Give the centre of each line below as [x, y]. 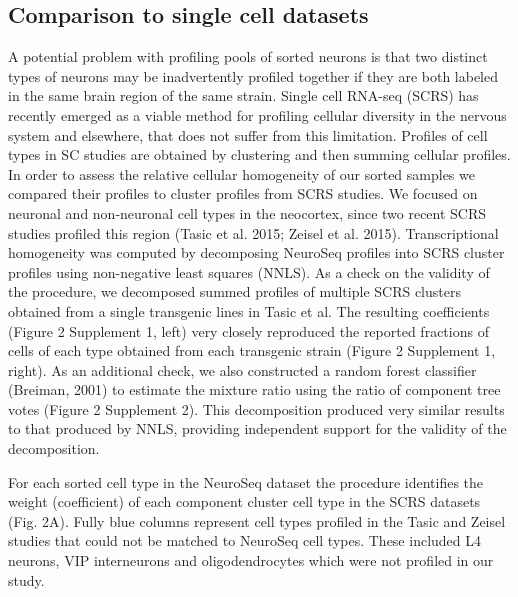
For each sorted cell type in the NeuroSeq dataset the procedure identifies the [246, 481]
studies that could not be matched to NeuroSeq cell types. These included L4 [245, 540]
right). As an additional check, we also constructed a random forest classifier [242, 369]
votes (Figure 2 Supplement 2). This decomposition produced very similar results [256, 408]
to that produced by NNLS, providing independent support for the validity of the [257, 428]
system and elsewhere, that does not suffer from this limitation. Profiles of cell [248, 134]
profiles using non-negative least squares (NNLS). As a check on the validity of [249, 271]
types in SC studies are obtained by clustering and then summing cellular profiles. [259, 154]
